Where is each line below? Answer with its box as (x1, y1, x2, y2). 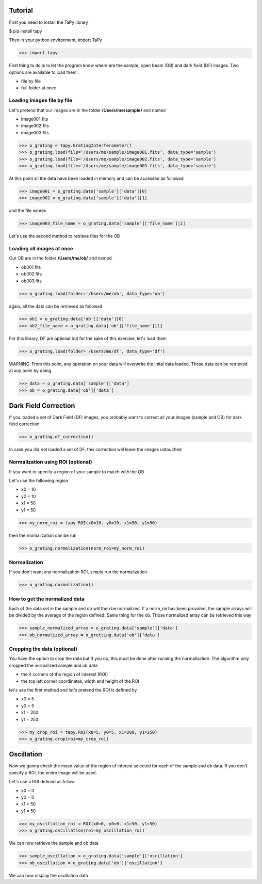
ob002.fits (21, 271, 42, 277)
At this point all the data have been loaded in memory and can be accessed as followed (9, 175, 184, 181)
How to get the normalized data (9, 595, 84, 602)
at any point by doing (9, 368, 51, 373)
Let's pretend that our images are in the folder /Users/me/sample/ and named (9, 107, 166, 113)
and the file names (9, 208, 46, 213)
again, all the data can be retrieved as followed (9, 303, 103, 309)
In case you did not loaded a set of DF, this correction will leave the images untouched (9, 447, 182, 452)
